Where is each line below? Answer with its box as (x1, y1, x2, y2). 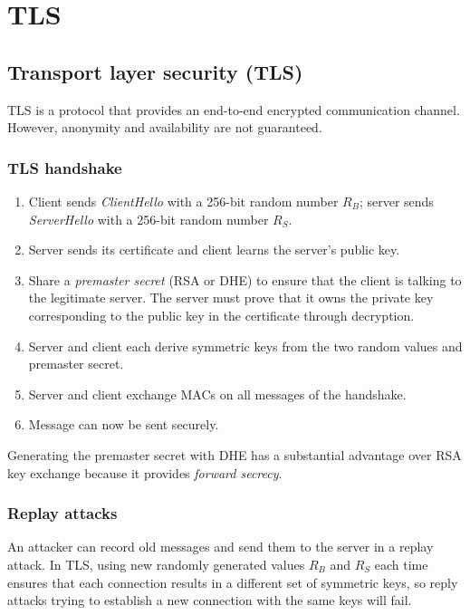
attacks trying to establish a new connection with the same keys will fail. (7, 591, 412, 610)
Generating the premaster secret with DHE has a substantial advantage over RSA (7, 445, 462, 464)
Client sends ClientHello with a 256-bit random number (28, 191, 339, 210)
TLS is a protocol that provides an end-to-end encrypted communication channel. (7, 100, 460, 119)
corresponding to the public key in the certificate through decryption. (28, 305, 415, 324)
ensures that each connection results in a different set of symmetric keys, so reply (7, 572, 458, 591)
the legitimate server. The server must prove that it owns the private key (28, 288, 434, 307)
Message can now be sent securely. (28, 415, 219, 434)
